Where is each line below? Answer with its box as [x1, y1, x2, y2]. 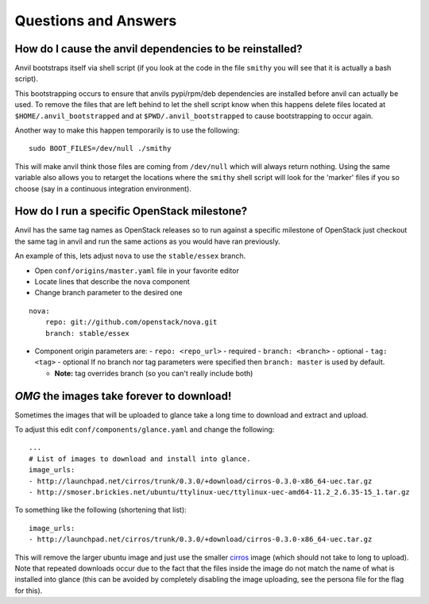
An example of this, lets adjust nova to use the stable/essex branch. [14, 251, 246, 261]
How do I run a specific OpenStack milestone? [14, 205, 248, 218]
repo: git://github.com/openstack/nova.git [44, 317, 218, 327]
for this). [14, 586, 43, 595]
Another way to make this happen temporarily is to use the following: [14, 125, 240, 135]
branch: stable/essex [44, 329, 130, 337]
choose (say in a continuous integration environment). [14, 183, 192, 194]
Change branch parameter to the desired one [34, 288, 183, 298]
